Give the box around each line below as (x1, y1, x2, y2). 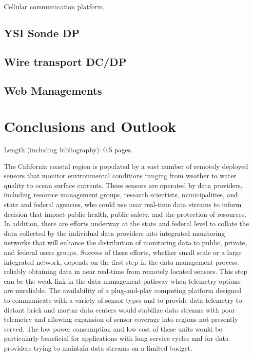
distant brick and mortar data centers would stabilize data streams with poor (4, 304, 235, 314)
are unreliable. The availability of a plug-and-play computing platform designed (4, 285, 242, 295)
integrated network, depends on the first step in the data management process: (4, 256, 239, 267)
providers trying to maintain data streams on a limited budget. (4, 342, 193, 353)
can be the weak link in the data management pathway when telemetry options (4, 275, 241, 286)
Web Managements (4, 83, 102, 98)
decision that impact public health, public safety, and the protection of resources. (4, 209, 247, 219)
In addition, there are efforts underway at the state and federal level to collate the (4, 218, 249, 229)
